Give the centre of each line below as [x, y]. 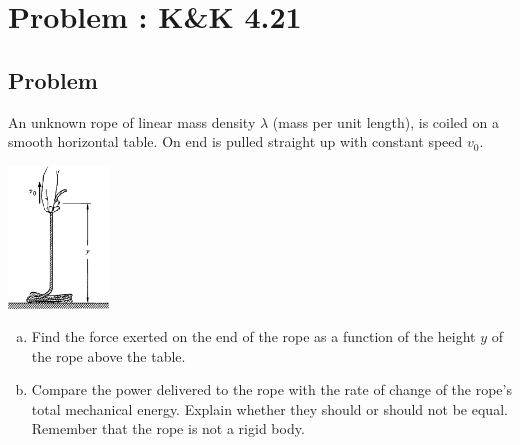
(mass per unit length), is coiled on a [385, 121]
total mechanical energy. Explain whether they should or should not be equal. [269, 408]
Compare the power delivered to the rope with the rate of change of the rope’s [271, 389]
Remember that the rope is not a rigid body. [168, 428]
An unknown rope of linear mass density [132, 121]
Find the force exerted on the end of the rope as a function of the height [253, 336]
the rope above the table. [108, 355]
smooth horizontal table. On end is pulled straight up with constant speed [235, 141]
